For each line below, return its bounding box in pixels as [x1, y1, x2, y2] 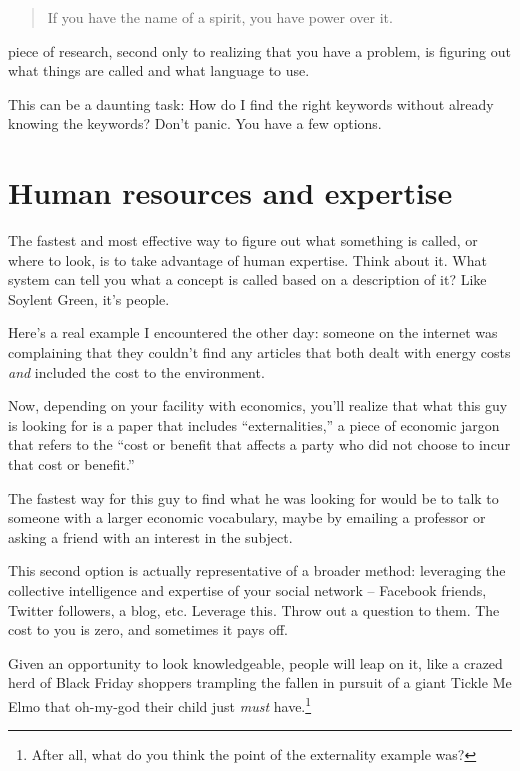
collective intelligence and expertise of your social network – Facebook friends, [8, 580, 487, 600]
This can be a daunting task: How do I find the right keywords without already [8, 93, 494, 114]
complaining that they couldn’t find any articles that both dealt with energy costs [8, 342, 511, 363]
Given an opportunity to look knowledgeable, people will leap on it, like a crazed [8, 652, 503, 673]
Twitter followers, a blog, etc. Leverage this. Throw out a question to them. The [8, 599, 500, 620]
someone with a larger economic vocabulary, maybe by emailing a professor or [8, 507, 486, 528]
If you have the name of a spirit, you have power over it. [47, 7, 393, 27]
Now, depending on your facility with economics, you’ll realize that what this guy [8, 395, 508, 416]
